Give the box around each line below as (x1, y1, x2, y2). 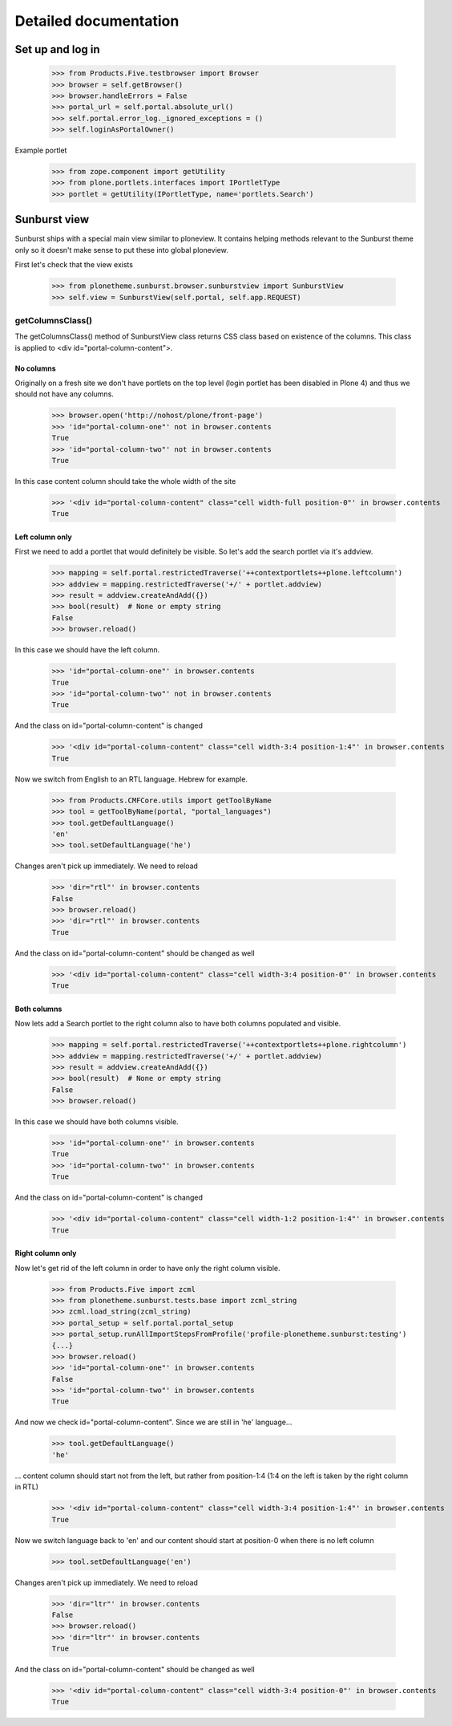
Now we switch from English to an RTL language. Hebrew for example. (14, 774, 248, 784)
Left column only (14, 532, 72, 542)
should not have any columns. (14, 389, 114, 399)
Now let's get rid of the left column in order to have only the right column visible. (14, 1263, 280, 1273)
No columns (14, 363, 56, 373)
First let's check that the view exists (14, 260, 134, 270)
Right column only (14, 1249, 77, 1258)
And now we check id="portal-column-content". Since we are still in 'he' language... (14, 1417, 293, 1428)
